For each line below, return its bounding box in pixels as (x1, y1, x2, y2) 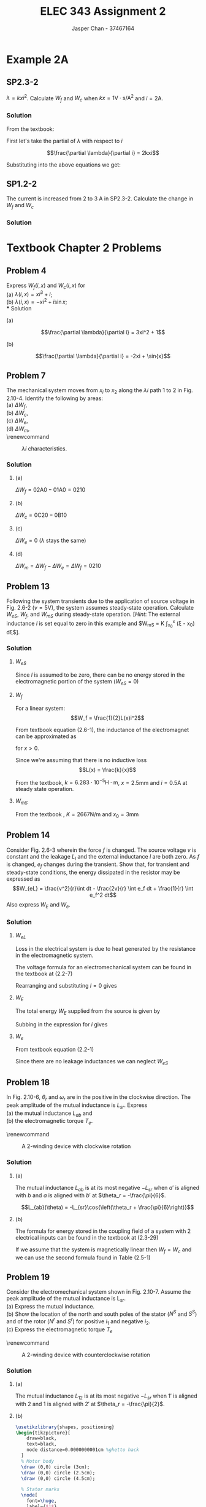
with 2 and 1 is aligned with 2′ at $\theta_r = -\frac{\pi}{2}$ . (15, 1400, 165, 1407)
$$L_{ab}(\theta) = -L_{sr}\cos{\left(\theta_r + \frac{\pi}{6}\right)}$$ (21, 1203, 194, 1211)
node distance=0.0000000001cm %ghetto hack (26, 1447, 139, 1453)
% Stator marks (21, 1486, 60, 1493)
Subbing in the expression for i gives (15, 1020, 108, 1028)
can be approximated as (15, 733, 77, 740)
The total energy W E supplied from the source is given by (15, 1007, 161, 1016)
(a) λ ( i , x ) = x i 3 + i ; (6, 289, 53, 298)
